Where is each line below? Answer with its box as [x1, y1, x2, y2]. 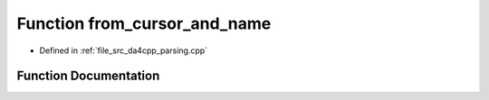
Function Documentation [16, 68, 160, 84]
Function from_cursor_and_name [16, 14, 272, 33]
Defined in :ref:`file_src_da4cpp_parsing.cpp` [39, 45, 208, 56]
